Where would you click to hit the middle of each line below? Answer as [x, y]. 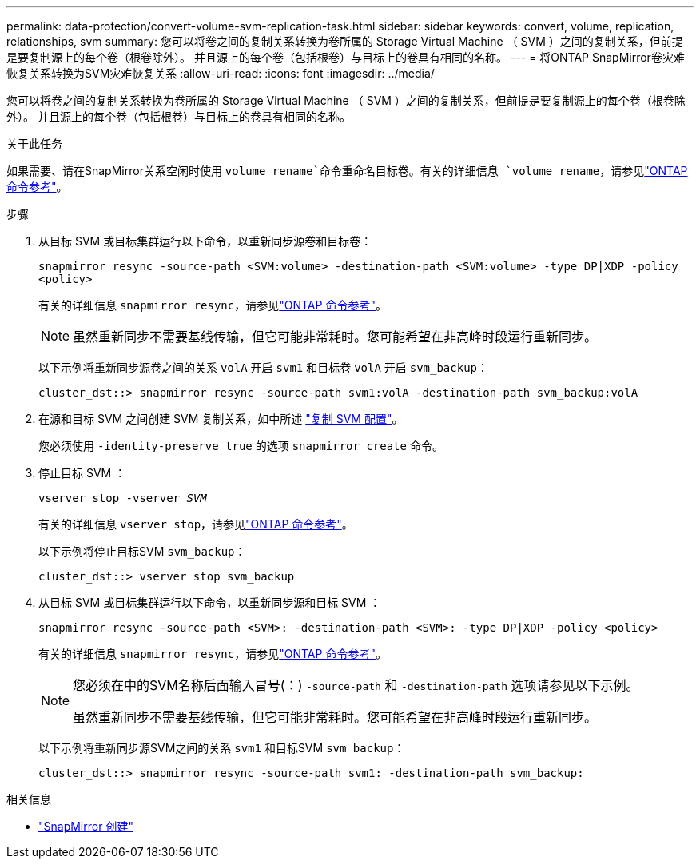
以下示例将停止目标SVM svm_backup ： [142, 551]
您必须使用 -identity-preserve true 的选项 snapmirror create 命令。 [241, 446]
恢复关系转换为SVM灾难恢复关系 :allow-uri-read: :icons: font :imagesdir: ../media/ [221, 73]
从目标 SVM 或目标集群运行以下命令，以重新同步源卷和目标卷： [205, 241]
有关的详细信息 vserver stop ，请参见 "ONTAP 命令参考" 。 [196, 524]
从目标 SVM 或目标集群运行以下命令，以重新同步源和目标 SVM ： [210, 602]
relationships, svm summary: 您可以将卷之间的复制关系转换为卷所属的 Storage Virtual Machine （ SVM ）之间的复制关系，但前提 [345, 41]
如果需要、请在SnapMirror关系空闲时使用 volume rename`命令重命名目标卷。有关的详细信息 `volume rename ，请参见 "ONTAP [347, 171]
